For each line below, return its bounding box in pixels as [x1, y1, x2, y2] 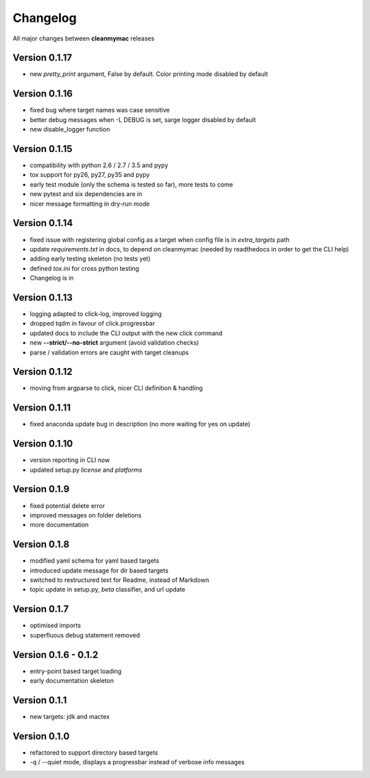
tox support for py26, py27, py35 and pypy [29, 171, 150, 179]
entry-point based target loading [29, 667, 122, 675]
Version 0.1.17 [12, 52, 72, 64]
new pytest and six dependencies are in [29, 190, 143, 198]
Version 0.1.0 [12, 730, 70, 742]
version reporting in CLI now [29, 456, 110, 464]
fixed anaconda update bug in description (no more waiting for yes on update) [29, 420, 251, 428]
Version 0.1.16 [12, 88, 73, 99]
